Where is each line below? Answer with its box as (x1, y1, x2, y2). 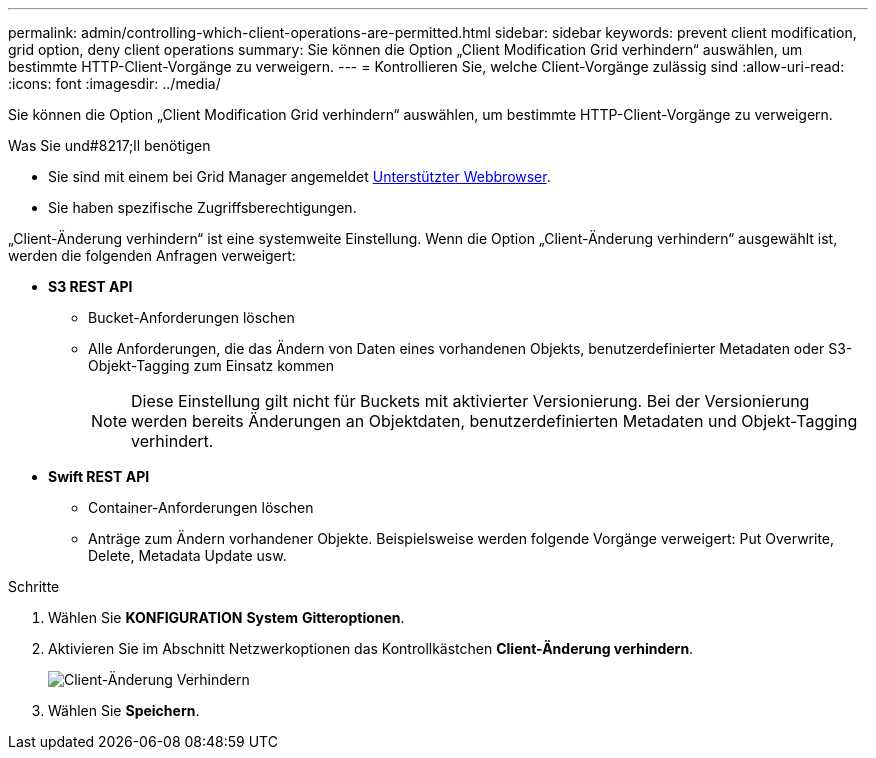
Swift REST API (48, 468, 150, 485)
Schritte (8, 578, 60, 595)
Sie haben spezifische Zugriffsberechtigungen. (48, 199, 357, 216)
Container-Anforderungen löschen (88, 499, 314, 516)
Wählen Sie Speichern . (48, 702, 200, 719)
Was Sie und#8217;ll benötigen (8, 137, 211, 154)
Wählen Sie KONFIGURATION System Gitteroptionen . (48, 609, 405, 626)
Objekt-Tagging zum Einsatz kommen (88, 357, 334, 374)
